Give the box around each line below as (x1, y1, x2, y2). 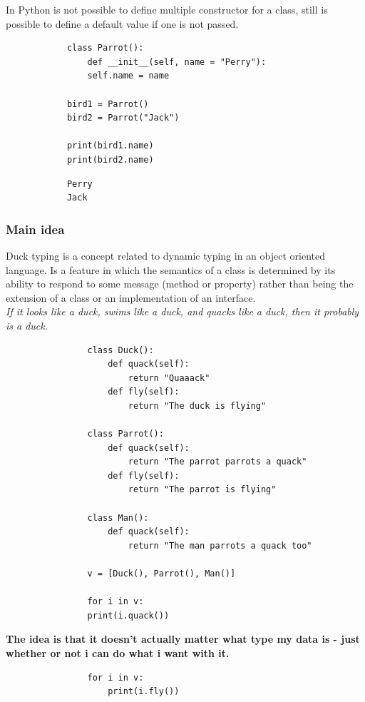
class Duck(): (87, 345, 154, 355)
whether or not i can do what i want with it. (6, 645, 230, 660)
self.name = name (87, 71, 170, 81)
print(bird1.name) (66, 141, 154, 151)
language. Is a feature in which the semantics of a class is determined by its (6, 262, 336, 277)
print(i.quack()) (87, 610, 170, 621)
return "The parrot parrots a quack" (128, 457, 307, 467)
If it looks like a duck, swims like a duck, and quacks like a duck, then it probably (6, 304, 359, 319)
